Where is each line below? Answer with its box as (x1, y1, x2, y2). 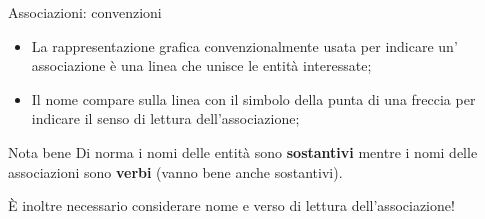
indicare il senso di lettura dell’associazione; (31, 108, 300, 129)
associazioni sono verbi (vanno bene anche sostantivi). (8, 161, 343, 182)
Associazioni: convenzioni (8, 2, 162, 22)
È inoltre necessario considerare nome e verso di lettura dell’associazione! (8, 195, 455, 216)
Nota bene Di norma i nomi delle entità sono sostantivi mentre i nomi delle (8, 141, 478, 162)
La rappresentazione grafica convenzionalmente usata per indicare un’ (31, 35, 458, 56)
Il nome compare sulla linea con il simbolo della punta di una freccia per (31, 88, 476, 109)
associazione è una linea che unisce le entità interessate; (31, 55, 372, 76)
